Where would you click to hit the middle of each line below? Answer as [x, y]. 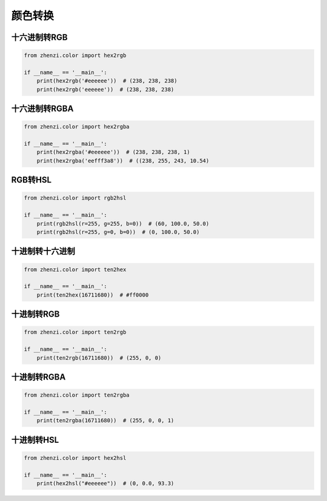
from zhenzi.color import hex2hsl [75, 458]
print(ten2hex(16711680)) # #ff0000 [93, 295]
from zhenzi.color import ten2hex [75, 269]
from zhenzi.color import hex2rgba [77, 127]
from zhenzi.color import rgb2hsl [75, 198]
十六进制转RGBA [42, 109]
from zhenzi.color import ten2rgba [77, 395]
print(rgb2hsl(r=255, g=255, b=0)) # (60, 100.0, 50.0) [123, 224]
